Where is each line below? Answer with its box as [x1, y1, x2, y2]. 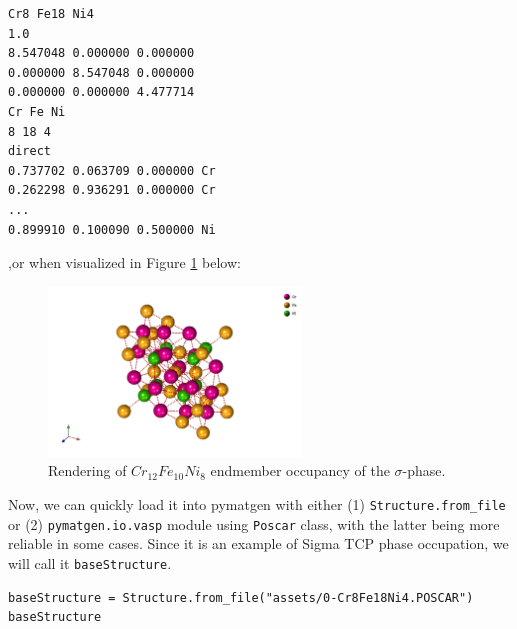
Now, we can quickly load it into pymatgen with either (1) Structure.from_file [8, 494, 506, 515]
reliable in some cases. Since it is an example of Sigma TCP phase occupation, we [8, 533, 509, 554]
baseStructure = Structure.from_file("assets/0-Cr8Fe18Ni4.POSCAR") [8, 590, 474, 605]
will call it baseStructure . [8, 552, 172, 573]
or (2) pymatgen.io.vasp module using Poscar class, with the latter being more [8, 513, 500, 534]
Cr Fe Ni [8, 104, 66, 119]
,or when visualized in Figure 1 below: [8, 252, 241, 273]
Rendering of [48, 460, 127, 481]
